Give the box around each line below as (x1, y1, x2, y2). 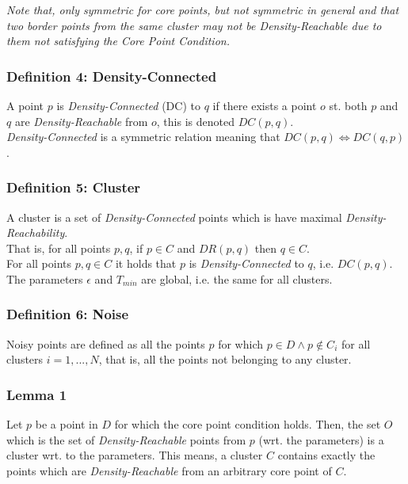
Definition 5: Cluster (6, 177, 141, 197)
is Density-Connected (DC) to (56, 97, 200, 113)
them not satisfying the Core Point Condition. (6, 32, 230, 49)
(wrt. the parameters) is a (258, 431, 384, 448)
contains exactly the (277, 447, 376, 463)
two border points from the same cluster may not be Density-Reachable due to (6, 17, 382, 33)
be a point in (35, 416, 98, 433)
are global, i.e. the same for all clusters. (141, 270, 333, 287)
